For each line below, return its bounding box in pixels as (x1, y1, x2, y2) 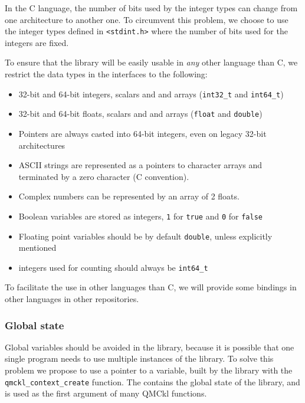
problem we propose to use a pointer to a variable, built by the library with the (5, 364, 293, 376)
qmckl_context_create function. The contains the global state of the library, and (5, 375, 300, 388)
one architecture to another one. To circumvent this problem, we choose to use (5, 13, 288, 25)
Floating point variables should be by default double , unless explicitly (18, 230, 273, 242)
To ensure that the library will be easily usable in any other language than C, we (5, 56, 298, 68)
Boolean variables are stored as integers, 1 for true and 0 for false (18, 209, 263, 222)
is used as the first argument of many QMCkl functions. (5, 387, 207, 399)
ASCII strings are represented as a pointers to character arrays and (18, 159, 263, 171)
